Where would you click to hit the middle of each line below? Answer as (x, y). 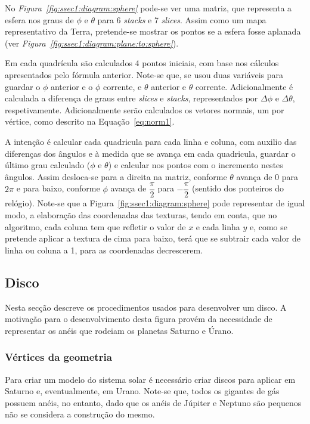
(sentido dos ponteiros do (238, 188)
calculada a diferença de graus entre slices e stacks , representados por (131, 98)
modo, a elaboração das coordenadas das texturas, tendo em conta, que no (141, 214)
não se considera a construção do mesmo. (80, 414)
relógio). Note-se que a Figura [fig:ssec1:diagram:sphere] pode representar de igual (155, 203)
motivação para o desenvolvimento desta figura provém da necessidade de (139, 319)
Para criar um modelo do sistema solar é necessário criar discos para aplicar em (150, 379)
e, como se (268, 226)
